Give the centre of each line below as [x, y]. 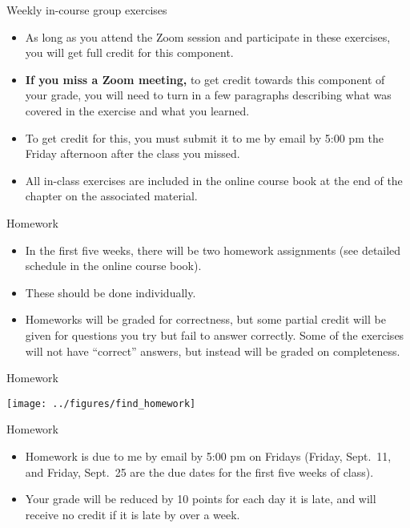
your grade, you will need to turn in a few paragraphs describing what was [208, 95]
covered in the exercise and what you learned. [137, 110]
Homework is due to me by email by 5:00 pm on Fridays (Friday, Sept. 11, [208, 455]
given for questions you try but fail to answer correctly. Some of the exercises [215, 335]
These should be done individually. [111, 292]
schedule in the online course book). [113, 266]
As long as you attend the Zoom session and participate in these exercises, [208, 36]
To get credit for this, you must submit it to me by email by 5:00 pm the [204, 137]
